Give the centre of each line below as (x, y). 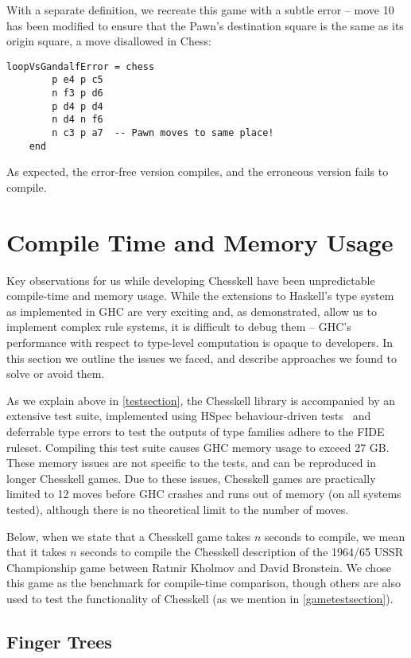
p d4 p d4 (78, 106)
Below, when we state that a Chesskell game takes (129, 536)
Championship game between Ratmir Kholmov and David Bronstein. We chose (199, 567)
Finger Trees (59, 641)
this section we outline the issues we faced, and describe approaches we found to (202, 358)
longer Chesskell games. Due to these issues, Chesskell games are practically (191, 478)
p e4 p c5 (78, 80)
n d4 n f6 (78, 120)
